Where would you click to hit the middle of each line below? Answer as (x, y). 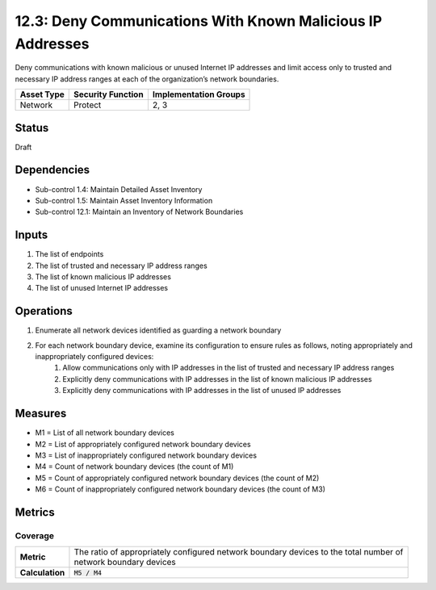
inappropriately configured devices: (94, 357)
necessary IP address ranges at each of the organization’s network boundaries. (147, 79)
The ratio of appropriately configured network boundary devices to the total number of (239, 552)
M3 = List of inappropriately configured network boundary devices (146, 455)
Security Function (109, 94)
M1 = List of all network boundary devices (105, 433)
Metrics (35, 512)
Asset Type (42, 94)
